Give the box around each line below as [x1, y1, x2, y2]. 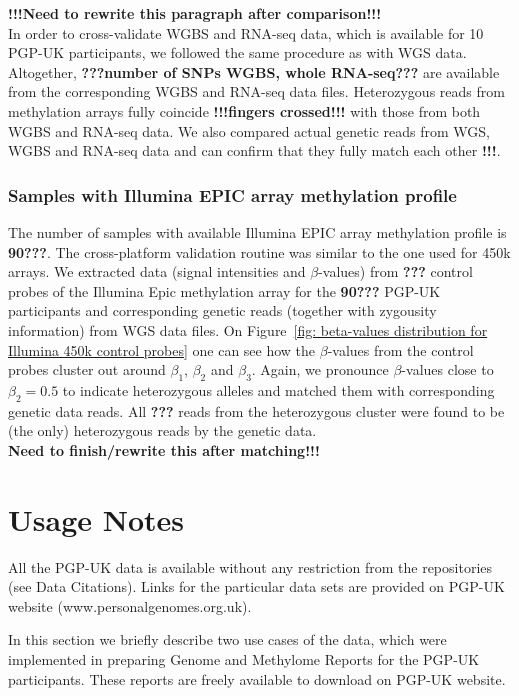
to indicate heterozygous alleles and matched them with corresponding [62, 379, 495, 400]
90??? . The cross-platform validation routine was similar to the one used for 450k [8, 241, 511, 262]
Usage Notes [8, 498, 185, 539]
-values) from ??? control [318, 261, 473, 282]
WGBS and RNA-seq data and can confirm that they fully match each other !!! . [8, 140, 501, 161]
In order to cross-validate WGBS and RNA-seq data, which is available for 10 [8, 22, 484, 43]
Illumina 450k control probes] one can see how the [8, 339, 316, 360]
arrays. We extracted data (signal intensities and [8, 261, 306, 282]
